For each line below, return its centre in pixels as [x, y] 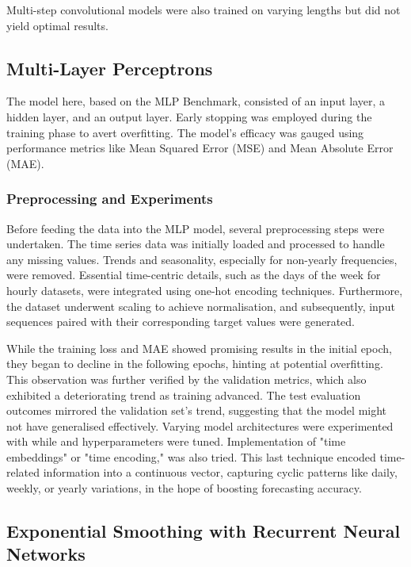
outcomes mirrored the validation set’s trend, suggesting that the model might [197, 410]
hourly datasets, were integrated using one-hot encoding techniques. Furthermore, [205, 290]
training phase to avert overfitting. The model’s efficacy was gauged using [185, 132]
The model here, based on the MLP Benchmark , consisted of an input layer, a [196, 101]
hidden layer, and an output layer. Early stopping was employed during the [189, 116]
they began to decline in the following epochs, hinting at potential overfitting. [195, 364]
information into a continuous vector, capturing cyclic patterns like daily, [220, 472]
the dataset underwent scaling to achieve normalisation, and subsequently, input [201, 306]
